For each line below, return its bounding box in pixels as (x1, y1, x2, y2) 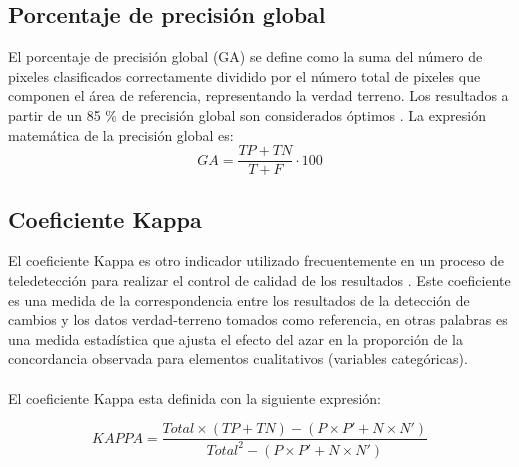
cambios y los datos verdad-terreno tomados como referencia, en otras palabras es (8, 309, 508, 330)
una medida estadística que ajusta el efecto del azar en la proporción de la (8, 328, 463, 349)
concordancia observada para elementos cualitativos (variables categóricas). (8, 348, 468, 369)
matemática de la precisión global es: (8, 124, 234, 145)
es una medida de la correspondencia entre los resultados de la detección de (8, 289, 470, 310)
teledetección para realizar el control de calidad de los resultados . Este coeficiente (8, 270, 511, 291)
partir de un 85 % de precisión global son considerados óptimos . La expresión (8, 104, 487, 125)
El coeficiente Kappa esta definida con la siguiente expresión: (8, 387, 382, 408)
